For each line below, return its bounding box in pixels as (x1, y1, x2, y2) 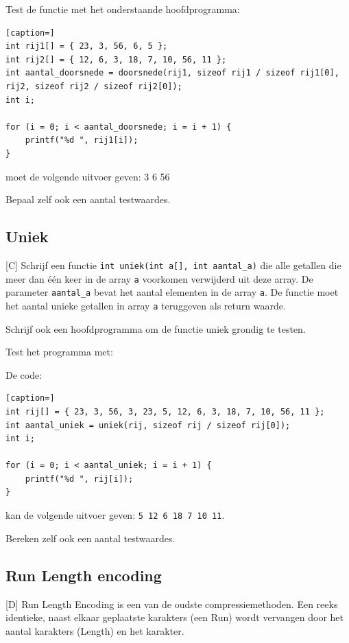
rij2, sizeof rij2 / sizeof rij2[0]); (5, 81, 182, 91)
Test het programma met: (5, 344, 113, 359)
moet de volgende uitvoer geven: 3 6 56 (5, 169, 170, 183)
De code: (5, 367, 43, 382)
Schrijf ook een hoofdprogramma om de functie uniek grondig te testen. (5, 321, 306, 336)
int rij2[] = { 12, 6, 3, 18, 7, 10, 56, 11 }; (5, 54, 227, 65)
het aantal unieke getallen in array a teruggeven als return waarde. (5, 298, 286, 312)
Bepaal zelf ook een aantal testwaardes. (5, 192, 171, 207)
